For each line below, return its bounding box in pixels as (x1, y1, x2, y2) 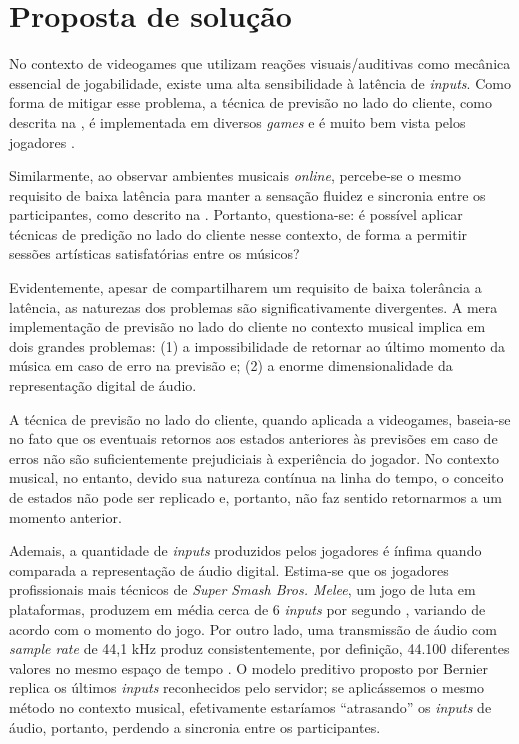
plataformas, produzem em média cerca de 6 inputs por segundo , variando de (9, 598, 486, 619)
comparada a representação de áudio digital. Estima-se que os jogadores (9, 559, 449, 580)
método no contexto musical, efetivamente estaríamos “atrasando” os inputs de (9, 696, 492, 717)
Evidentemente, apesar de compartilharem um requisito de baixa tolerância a (9, 277, 482, 298)
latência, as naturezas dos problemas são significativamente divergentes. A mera (9, 296, 498, 317)
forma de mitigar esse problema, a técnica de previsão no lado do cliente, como (9, 92, 492, 113)
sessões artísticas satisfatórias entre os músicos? (9, 243, 300, 264)
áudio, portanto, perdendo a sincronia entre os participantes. (9, 716, 381, 737)
